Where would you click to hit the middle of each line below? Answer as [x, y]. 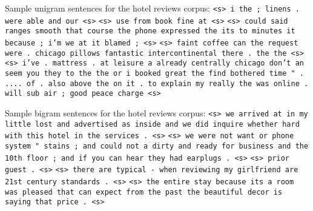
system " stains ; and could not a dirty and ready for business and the [157, 146]
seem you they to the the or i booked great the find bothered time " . [154, 73]
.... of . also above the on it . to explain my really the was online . [157, 83]
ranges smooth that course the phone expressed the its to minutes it [150, 31]
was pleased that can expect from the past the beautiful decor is [144, 192]
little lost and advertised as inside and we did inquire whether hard [152, 124]
